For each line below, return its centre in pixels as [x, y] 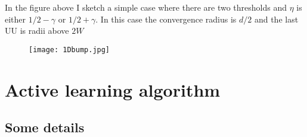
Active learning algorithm [113, 89]
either [15, 19]
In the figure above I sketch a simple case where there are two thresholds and [146, 7]
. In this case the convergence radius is [166, 19]
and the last [276, 19]
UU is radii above [37, 31]
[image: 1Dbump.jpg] [69, 50]
